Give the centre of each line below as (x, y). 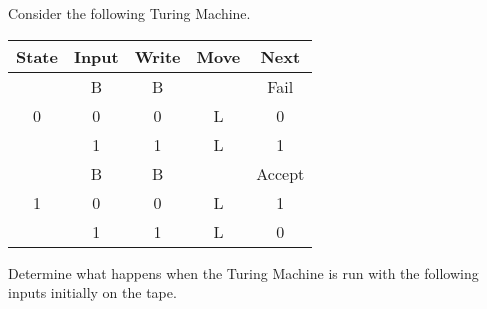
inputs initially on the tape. (92, 292)
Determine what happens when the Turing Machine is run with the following (243, 272)
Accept (280, 173)
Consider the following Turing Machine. (129, 13)
